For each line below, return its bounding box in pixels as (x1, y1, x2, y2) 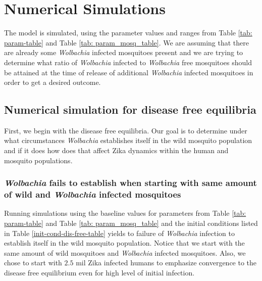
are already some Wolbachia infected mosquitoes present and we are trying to (4, 47, 243, 58)
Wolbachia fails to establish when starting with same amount (4, 176, 257, 189)
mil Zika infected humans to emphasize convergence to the (76, 257, 257, 268)
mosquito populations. (4, 155, 73, 165)
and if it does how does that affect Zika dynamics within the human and (4, 145, 229, 156)
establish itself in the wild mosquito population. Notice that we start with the (4, 238, 245, 248)
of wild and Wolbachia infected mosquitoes (4, 188, 181, 201)
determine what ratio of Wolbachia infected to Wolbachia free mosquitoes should (4, 57, 252, 67)
